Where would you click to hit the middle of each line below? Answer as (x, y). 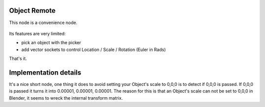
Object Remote (32, 11)
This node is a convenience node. (43, 23)
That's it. (18, 58)
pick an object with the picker (51, 43)
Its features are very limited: (37, 33)
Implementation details (45, 72)
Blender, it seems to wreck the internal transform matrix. (66, 98)
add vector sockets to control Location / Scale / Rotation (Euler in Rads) (94, 50)
